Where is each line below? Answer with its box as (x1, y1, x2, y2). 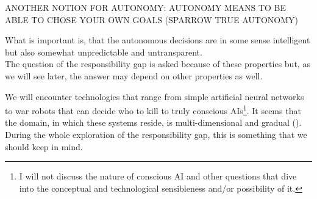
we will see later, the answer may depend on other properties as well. (5, 69, 263, 82)
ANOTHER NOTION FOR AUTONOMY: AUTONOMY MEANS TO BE (5, 1, 287, 13)
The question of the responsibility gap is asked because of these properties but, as (5, 57, 310, 70)
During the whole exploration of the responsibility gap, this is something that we (5, 128, 307, 140)
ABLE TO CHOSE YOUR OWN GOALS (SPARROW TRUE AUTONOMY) (5, 13, 298, 26)
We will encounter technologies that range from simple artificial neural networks (5, 90, 304, 103)
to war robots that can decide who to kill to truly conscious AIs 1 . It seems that (5, 103, 301, 117)
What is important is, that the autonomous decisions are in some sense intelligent (5, 34, 310, 46)
